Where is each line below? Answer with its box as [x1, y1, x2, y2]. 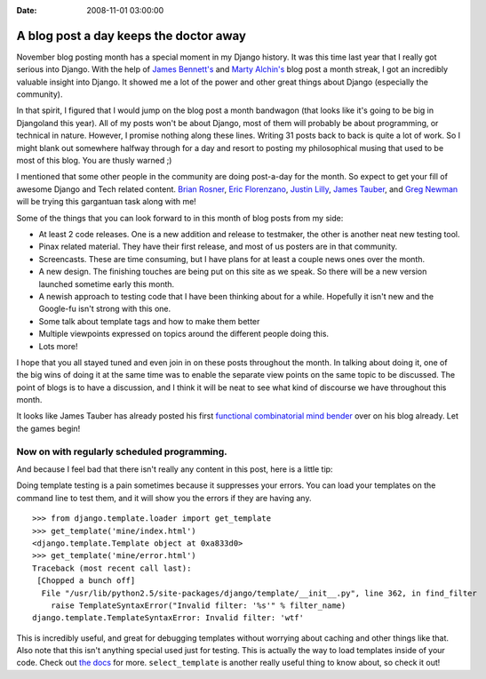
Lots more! [38, 340, 78, 351]
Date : [16, 5, 37, 15]
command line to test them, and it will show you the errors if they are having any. [16, 492, 312, 503]
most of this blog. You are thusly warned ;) [16, 156, 172, 166]
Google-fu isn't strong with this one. [38, 303, 171, 315]
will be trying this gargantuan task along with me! [16, 196, 197, 207]
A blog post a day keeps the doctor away [16, 28, 246, 44]
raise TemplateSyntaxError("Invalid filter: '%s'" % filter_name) [50, 600, 347, 611]
